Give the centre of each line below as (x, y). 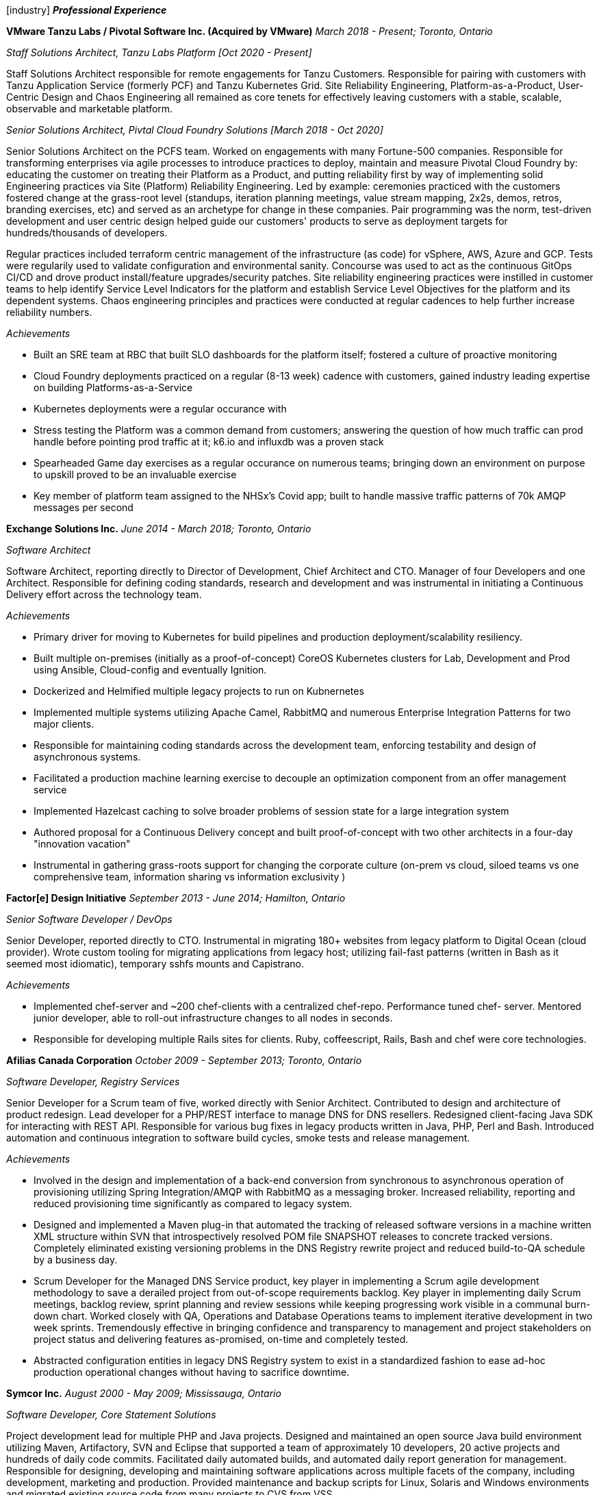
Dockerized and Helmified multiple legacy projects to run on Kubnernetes (199, 691)
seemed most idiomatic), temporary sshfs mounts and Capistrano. (155, 964)
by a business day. (76, 1260)
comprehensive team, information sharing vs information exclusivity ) (190, 877)
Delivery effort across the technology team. (104, 594)
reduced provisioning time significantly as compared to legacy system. (193, 1203)
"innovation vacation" (82, 844)
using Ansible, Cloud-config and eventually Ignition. (150, 670)
